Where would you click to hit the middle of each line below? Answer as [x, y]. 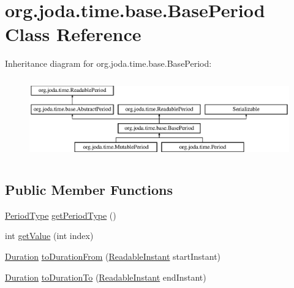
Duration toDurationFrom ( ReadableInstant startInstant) [113, 256]
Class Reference [73, 34]
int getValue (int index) [49, 236]
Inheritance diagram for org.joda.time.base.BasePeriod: [108, 63]
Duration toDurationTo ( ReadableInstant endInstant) [106, 277]
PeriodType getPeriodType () [61, 215]
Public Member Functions [89, 189]
